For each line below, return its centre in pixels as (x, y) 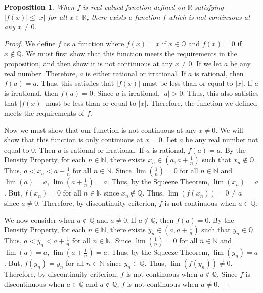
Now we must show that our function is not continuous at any (100, 130)
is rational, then (219, 73)
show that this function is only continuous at (74, 140)
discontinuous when (34, 284)
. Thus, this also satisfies (221, 93)
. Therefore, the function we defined (202, 103)
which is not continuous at (209, 16)
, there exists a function (123, 16)
